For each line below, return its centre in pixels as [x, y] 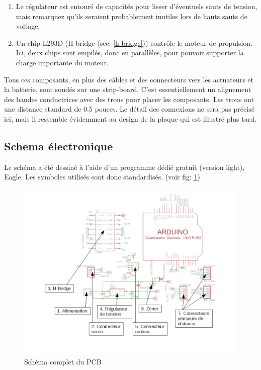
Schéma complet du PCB [63, 362]
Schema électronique [59, 146]
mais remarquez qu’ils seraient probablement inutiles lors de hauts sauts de [132, 16]
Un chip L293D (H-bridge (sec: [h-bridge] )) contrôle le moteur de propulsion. [134, 42]
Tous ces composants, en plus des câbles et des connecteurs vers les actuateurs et [129, 79]
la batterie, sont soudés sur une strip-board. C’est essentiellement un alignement [128, 89]
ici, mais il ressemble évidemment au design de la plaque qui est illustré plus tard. [130, 118]
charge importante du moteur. [62, 62]
